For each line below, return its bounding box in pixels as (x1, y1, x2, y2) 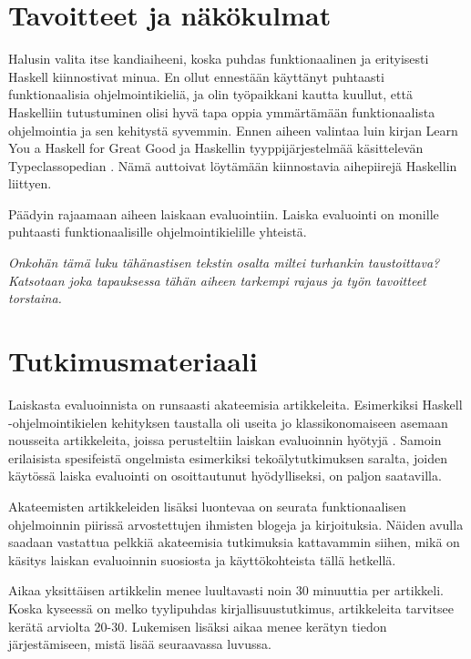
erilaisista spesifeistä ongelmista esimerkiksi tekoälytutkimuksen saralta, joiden (8, 448, 447, 467)
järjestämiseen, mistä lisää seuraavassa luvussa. (8, 634, 271, 654)
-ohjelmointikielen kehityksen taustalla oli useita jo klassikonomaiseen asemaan (8, 412, 448, 431)
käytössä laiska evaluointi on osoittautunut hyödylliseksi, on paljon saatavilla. (8, 466, 442, 485)
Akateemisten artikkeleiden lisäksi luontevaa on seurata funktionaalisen (8, 496, 406, 515)
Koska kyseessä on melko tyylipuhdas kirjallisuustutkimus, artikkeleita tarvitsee (8, 598, 454, 617)
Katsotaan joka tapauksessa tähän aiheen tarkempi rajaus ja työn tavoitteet (8, 270, 426, 289)
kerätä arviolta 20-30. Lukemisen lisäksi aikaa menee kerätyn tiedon (8, 616, 387, 635)
